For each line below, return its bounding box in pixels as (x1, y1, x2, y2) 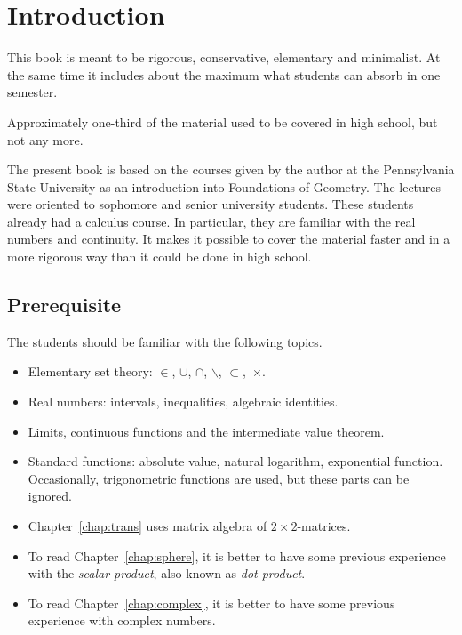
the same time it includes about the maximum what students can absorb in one (7, 65, 441, 84)
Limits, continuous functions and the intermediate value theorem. (28, 422, 385, 440)
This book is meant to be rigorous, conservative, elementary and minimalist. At (7, 48, 441, 67)
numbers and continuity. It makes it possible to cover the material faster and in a (7, 229, 450, 248)
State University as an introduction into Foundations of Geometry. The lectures (7, 177, 442, 196)
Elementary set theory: (28, 362, 153, 381)
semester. (7, 83, 58, 101)
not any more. (7, 130, 84, 149)
